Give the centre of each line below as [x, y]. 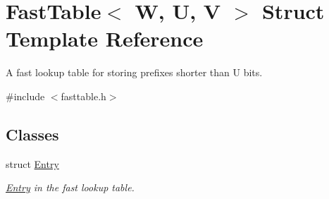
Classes [32, 134]
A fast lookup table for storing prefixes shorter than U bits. [134, 72]
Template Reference [105, 38]
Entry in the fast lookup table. [70, 187]
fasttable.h [83, 96]
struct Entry [32, 163]
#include [25, 96]
